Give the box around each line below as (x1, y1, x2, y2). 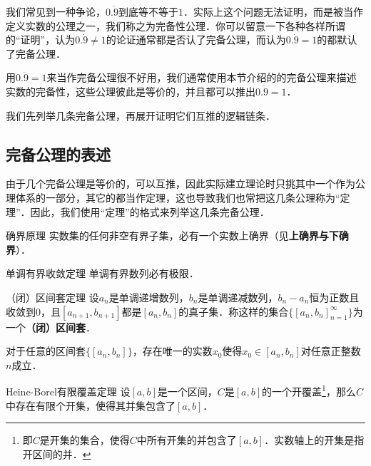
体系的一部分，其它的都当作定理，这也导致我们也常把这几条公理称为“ (15, 190, 340, 204)
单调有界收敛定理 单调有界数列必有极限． (6, 266, 199, 281)
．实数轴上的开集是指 (264, 433, 365, 447)
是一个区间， (157, 383, 218, 398)
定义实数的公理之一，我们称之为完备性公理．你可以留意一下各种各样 (6, 18, 325, 33)
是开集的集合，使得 (39, 433, 130, 447)
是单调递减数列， (198, 289, 278, 304)
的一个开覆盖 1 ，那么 (262, 382, 356, 398)
